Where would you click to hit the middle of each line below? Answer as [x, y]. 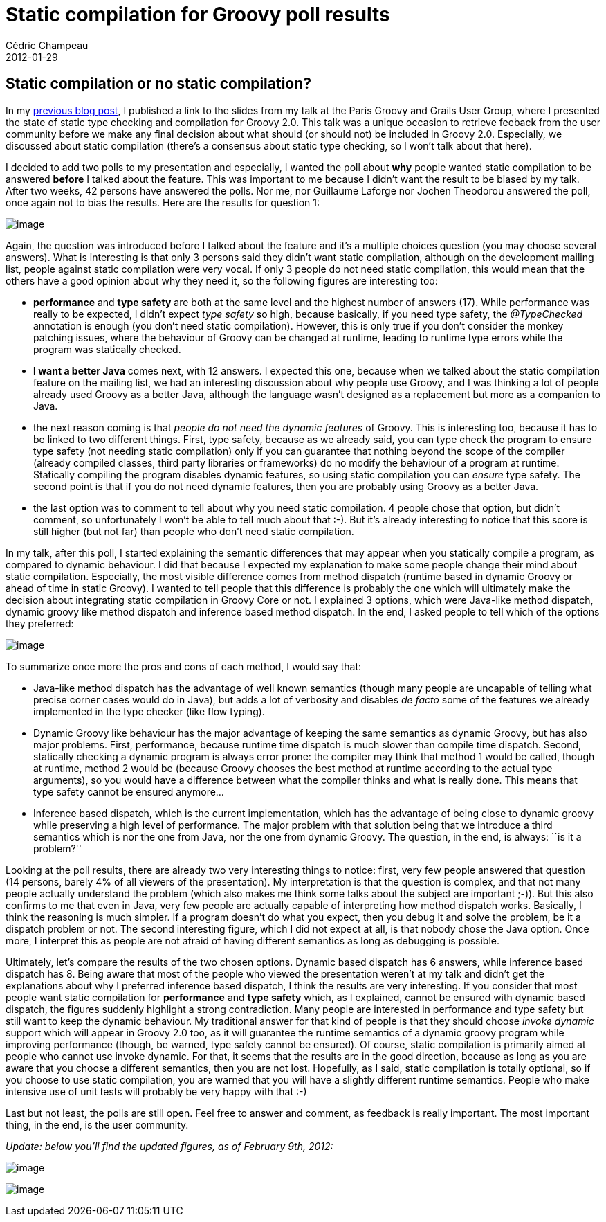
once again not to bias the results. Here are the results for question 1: [163, 202]
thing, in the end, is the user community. [97, 1124]
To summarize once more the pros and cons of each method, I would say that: [184, 666]
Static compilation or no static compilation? [159, 84]
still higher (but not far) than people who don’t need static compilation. [194, 531]
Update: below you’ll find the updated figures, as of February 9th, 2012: [169, 1146]
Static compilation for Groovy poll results [198, 15]
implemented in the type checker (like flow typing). [149, 711]
